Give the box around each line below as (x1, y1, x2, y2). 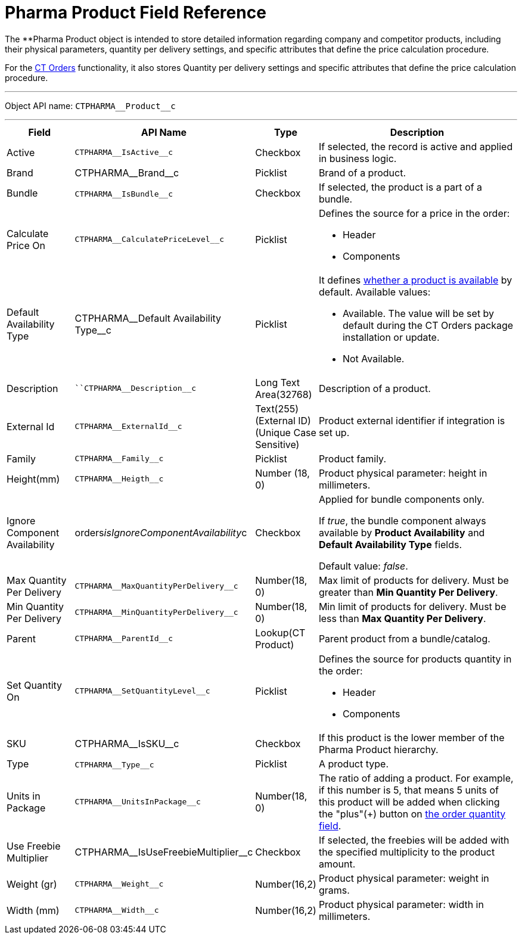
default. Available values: (318, 285, 431, 298)
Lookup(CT (255, 626, 306, 639)
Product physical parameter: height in (318, 467, 487, 479)
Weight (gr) (7, 878, 57, 890)
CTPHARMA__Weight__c (74, 879, 164, 889)
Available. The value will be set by (342, 307, 495, 319)
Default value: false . (318, 559, 408, 572)
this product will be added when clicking (318, 795, 500, 808)
